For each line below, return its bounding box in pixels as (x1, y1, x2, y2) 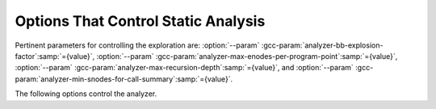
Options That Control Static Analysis (15, 12, 266, 30)
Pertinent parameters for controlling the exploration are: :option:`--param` (15, 40, 260, 50)
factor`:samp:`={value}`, (15, 51, 95, 61)
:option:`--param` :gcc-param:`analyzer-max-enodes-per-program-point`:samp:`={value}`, (96, 51, 398, 61)
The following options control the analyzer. (15, 89, 157, 99)
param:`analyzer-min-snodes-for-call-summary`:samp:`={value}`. (15, 73, 233, 84)
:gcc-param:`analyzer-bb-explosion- (261, 40, 384, 50)
